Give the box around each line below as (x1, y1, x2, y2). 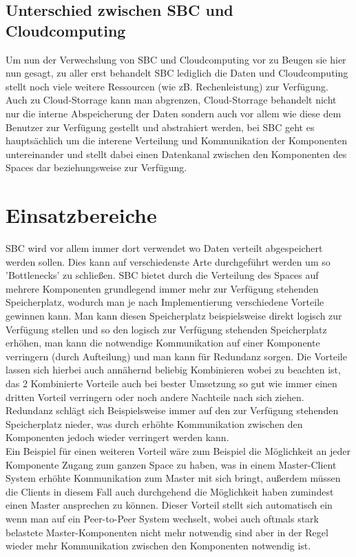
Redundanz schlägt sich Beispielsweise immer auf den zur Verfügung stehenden (6, 403, 339, 418)
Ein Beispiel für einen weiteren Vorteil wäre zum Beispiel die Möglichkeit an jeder (6, 443, 351, 458)
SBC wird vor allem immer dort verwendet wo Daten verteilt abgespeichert (6, 241, 323, 255)
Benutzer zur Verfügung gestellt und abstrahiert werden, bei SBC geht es (6, 119, 315, 134)
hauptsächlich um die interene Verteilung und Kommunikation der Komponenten (6, 133, 348, 148)
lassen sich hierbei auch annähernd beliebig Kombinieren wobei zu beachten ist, (6, 362, 341, 377)
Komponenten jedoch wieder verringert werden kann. (6, 430, 229, 444)
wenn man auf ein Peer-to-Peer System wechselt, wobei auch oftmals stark (6, 511, 319, 525)
